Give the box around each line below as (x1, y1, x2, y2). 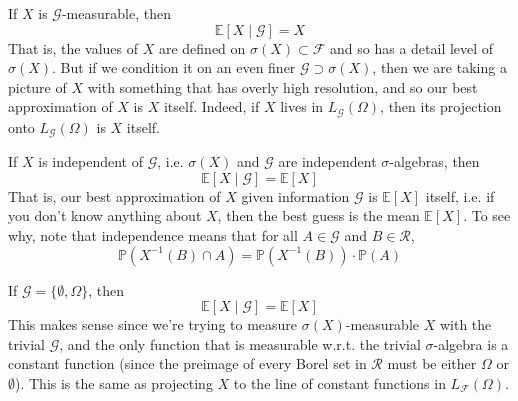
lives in (280, 96, 324, 117)
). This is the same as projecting (15, 373, 213, 394)
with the (439, 314, 492, 335)
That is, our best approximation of (8, 185, 221, 206)
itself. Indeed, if (163, 96, 260, 117)
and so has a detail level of (330, 37, 494, 58)
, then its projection (380, 96, 502, 117)
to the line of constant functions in (233, 373, 446, 394)
